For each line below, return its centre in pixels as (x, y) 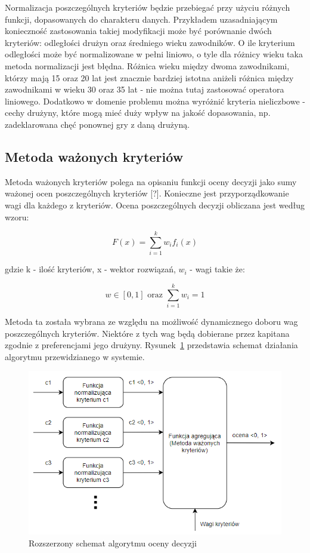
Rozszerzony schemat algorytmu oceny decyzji (113, 543)
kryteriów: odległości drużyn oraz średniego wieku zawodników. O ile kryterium (150, 42)
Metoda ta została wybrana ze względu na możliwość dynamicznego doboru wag (151, 321)
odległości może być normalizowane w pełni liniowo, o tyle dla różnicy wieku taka (154, 54)
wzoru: (17, 216)
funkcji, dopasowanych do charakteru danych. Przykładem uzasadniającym (141, 19)
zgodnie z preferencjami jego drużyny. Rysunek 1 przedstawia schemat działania (151, 345)
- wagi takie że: (217, 269)
